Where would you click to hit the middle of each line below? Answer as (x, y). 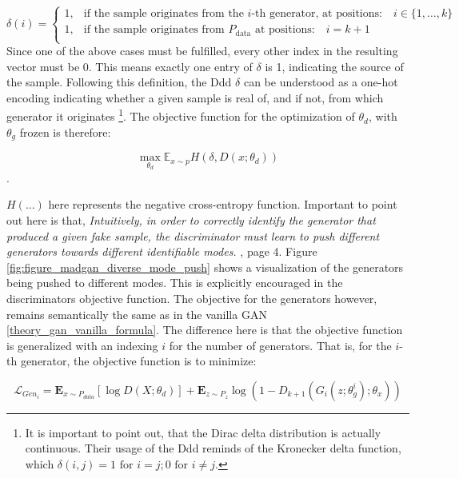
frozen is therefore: (65, 131)
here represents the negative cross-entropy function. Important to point (223, 204)
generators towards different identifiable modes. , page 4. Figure (162, 251)
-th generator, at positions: (317, 14)
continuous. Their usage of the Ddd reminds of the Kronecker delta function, (213, 448)
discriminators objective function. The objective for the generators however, (192, 298)
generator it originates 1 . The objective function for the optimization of (181, 115)
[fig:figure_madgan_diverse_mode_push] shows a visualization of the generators (205, 267)
